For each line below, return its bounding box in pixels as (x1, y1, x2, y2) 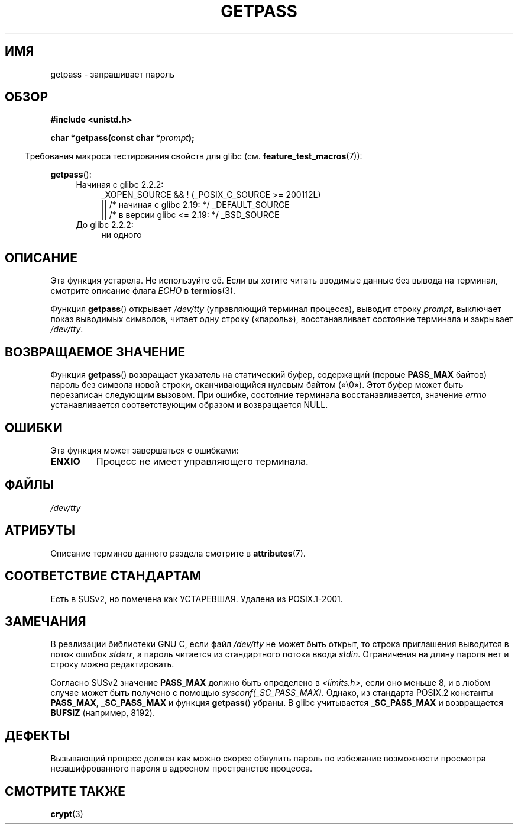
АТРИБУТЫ (5, 523, 76, 538)
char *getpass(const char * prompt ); (50, 133, 195, 143)
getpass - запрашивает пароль (50, 69, 175, 79)
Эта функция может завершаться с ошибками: (50, 445, 239, 455)
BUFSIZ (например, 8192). (50, 708, 155, 718)
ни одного (101, 230, 142, 240)
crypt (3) (50, 809, 83, 820)
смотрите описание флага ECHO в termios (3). (50, 285, 236, 296)
